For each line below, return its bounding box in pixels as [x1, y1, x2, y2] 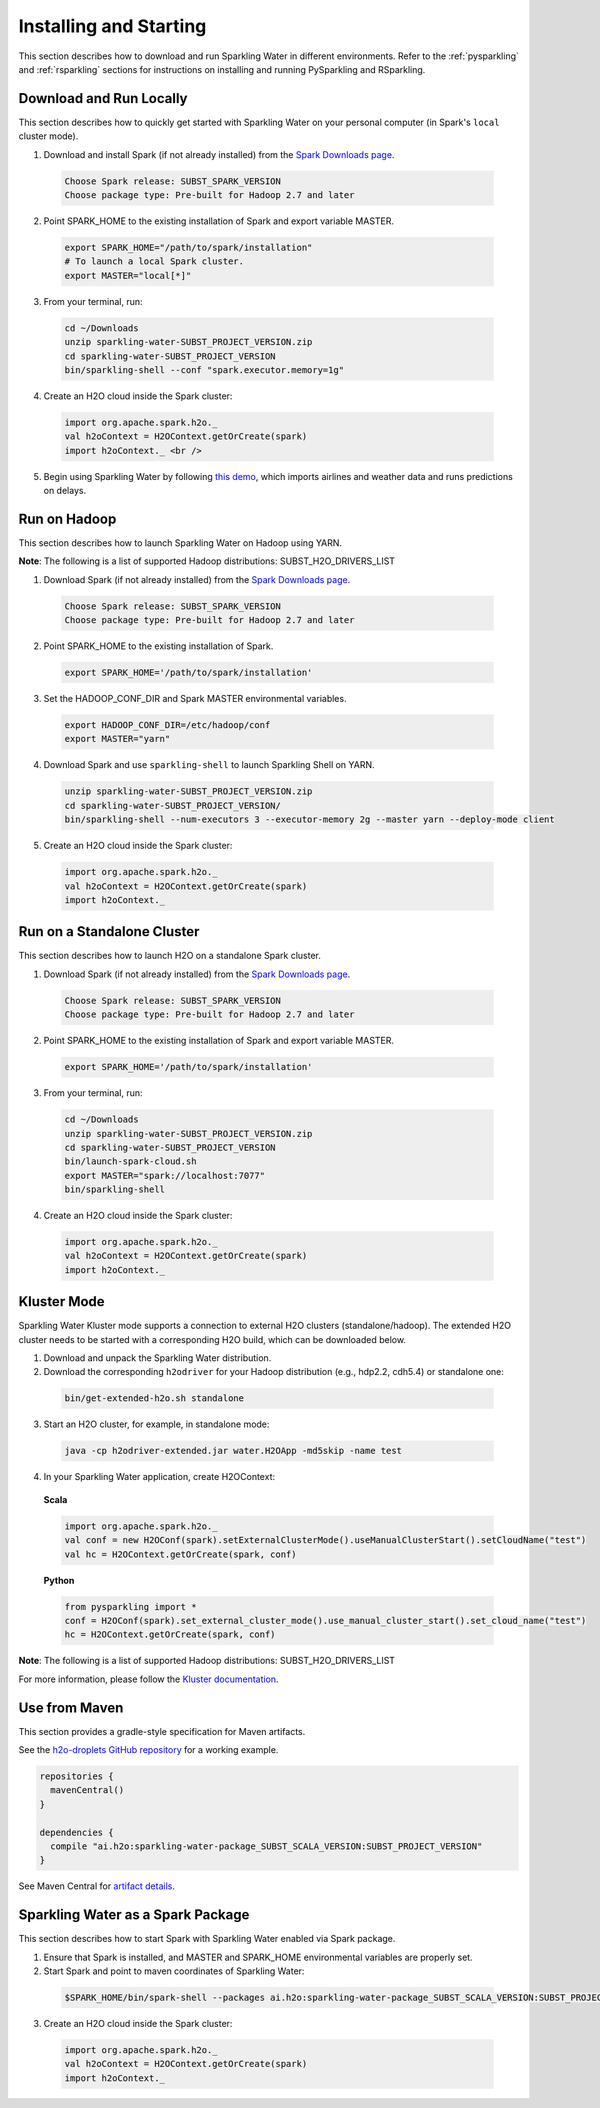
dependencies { [39, 1826, 114, 1838]
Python [43, 1574, 75, 1586]
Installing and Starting [18, 15, 207, 37]
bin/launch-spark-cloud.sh [64, 1156, 197, 1167]
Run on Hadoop [18, 510, 117, 527]
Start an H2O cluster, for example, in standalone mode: [43, 1418, 270, 1430]
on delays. [43, 485, 87, 497]
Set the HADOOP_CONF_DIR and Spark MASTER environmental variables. [43, 693, 347, 705]
